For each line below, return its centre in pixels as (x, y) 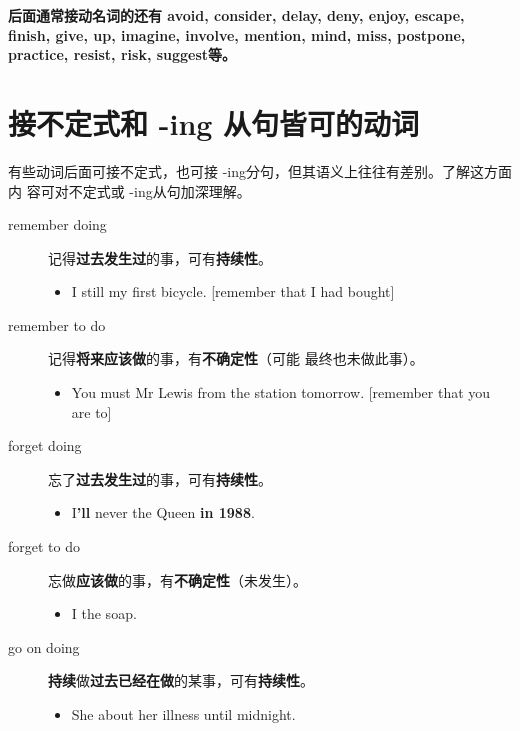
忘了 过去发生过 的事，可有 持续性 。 (160, 478)
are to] (91, 411)
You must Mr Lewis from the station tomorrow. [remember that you (281, 392)
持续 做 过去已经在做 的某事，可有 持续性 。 (181, 680)
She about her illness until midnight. (183, 714)
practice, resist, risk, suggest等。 (122, 54)
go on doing (44, 646)
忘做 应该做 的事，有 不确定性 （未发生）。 (177, 579)
